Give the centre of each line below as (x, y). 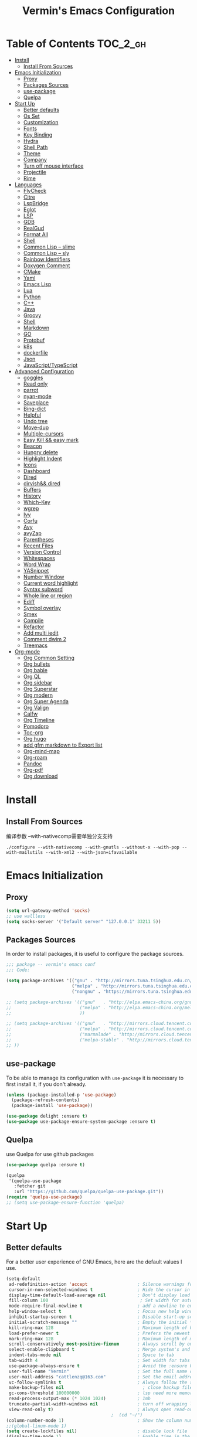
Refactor (34, 626)
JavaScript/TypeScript (50, 365)
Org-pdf (33, 769)
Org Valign (36, 707)
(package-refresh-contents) (46, 1100)
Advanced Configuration (44, 371)
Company (35, 159)
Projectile (35, 172)
